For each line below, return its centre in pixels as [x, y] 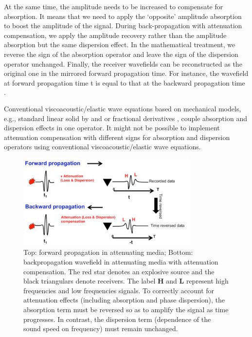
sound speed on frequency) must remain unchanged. [101, 328]
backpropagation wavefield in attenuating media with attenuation [121, 261]
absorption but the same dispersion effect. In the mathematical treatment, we [120, 44]
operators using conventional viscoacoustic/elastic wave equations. [102, 147]
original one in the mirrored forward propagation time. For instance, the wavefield [126, 73]
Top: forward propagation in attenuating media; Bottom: [108, 252]
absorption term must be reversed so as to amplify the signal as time [126, 309]
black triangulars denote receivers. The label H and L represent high [126, 281]
